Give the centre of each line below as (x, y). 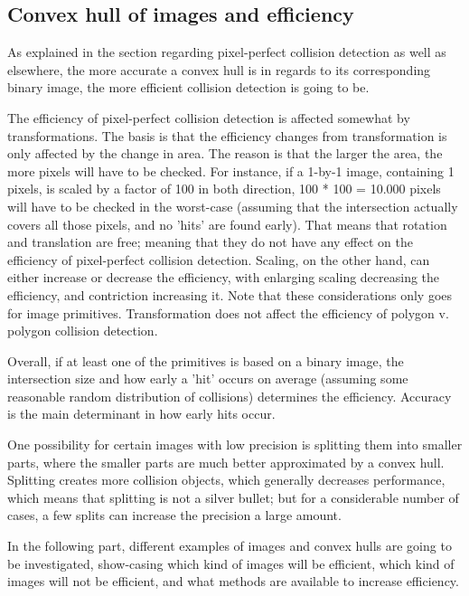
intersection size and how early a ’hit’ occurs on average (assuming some (208, 378)
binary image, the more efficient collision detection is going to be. (188, 87)
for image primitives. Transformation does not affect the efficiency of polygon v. (228, 312)
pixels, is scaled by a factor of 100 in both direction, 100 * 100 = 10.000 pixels (224, 189)
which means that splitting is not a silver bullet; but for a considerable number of (233, 497)
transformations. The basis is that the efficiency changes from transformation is (227, 135)
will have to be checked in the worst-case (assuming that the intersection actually (233, 206)
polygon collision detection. (83, 331)
